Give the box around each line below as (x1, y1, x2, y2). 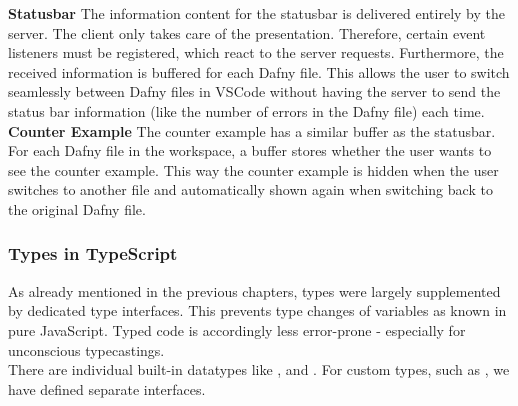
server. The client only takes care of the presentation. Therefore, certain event (8, 22, 486, 43)
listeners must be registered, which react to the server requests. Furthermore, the (8, 42, 504, 63)
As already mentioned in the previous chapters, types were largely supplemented (8, 280, 501, 301)
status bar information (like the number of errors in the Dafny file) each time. (8, 100, 485, 121)
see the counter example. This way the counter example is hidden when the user (8, 159, 499, 180)
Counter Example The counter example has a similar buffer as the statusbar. (8, 120, 496, 141)
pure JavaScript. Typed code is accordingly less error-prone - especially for (8, 319, 466, 340)
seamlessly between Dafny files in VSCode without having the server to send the (8, 81, 501, 102)
